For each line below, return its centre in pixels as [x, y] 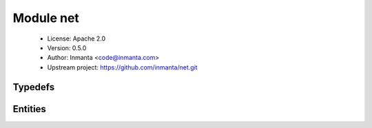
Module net [46, 18]
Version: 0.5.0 [67, 47]
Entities [29, 109]
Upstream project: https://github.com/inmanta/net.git [122, 67]
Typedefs [34, 87]
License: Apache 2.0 [76, 39]
